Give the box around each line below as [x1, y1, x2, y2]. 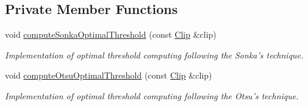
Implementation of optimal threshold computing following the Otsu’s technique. [5, 89, 299, 102]
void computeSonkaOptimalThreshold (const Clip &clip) [5, 28, 217, 41]
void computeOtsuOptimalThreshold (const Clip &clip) [5, 69, 212, 82]
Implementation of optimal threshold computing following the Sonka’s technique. [5, 48, 304, 61]
